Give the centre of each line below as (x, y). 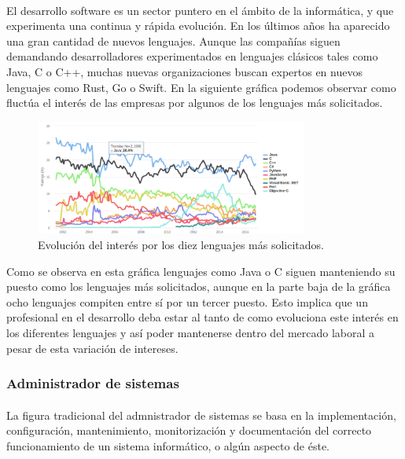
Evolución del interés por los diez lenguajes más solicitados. (181, 245)
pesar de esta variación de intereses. (92, 348)
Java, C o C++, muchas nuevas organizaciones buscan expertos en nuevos (184, 71)
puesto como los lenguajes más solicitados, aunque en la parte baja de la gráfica (199, 286)
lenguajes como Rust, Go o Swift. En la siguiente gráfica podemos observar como (201, 87)
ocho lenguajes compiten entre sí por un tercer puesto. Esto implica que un (187, 301)
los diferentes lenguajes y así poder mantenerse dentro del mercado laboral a (191, 332)
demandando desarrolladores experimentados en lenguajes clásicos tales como (192, 56)
